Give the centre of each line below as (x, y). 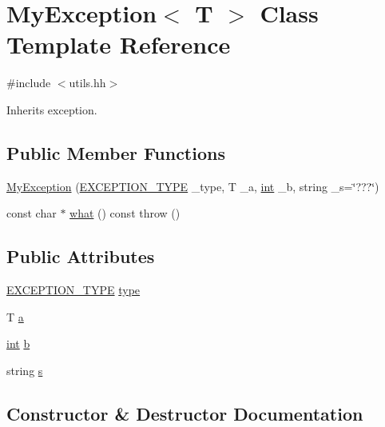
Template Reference (119, 44)
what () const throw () (125, 213)
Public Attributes (81, 256)
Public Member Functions (116, 152)
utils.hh (87, 83)
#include (29, 83)
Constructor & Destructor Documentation (185, 413)
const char (32, 213)
